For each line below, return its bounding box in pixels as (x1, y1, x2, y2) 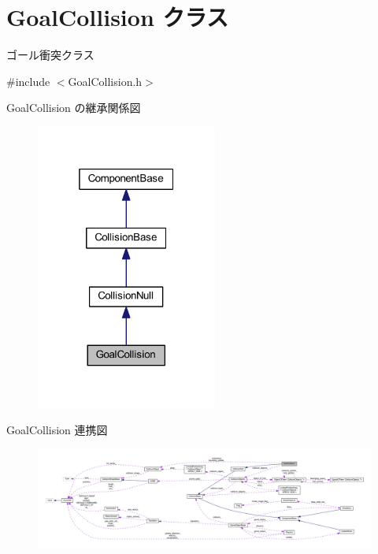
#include (6, 73, 50, 89)
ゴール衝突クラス (6, 46, 94, 63)
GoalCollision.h (68, 73, 143, 89)
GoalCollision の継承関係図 (6, 99, 141, 116)
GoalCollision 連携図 (6, 422, 108, 438)
